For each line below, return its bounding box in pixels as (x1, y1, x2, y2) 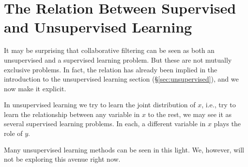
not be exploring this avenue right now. (4, 154, 121, 164)
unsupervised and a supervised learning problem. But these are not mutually (4, 54, 232, 65)
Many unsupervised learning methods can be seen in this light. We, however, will (4, 144, 244, 154)
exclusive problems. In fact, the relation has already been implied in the (4, 64, 217, 74)
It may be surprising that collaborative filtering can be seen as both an (4, 45, 215, 55)
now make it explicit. (4, 83, 66, 93)
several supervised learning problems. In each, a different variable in (4, 118, 206, 129)
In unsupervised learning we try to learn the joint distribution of (4, 100, 196, 110)
